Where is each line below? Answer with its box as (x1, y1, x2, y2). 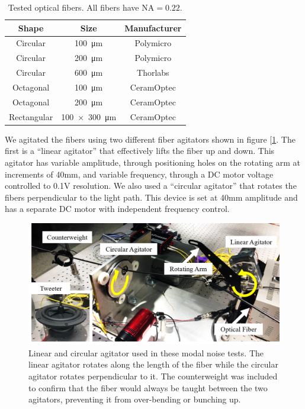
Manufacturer (124, 21, 182, 34)
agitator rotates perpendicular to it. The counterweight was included (28, 370, 278, 382)
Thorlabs (137, 66, 169, 79)
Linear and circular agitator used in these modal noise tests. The (28, 346, 264, 359)
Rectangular (9, 110, 53, 123)
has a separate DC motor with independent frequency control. (5, 202, 230, 215)
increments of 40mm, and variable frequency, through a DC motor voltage (5, 168, 274, 180)
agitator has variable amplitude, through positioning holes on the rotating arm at (5, 156, 301, 168)
